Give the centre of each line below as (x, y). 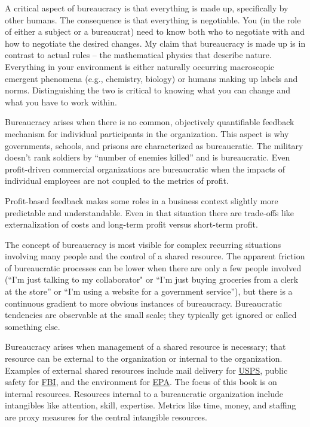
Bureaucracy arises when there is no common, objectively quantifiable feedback (150, 122)
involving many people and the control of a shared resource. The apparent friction (155, 256)
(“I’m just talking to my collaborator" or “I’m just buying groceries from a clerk (152, 279)
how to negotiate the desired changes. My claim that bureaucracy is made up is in (155, 43)
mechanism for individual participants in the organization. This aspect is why (147, 133)
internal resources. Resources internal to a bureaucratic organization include (144, 393)
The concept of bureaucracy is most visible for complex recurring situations (143, 244)
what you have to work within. (61, 102)
